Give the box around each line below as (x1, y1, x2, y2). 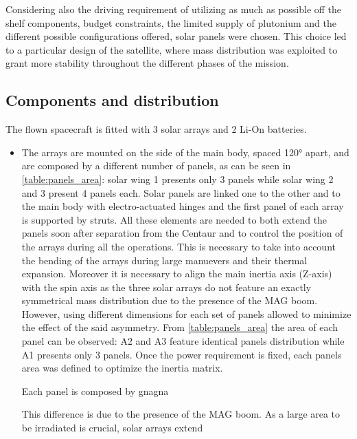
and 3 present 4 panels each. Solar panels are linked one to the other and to (21, 185, 341, 200)
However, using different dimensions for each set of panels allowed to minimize (21, 306, 352, 321)
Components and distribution (5, 89, 219, 111)
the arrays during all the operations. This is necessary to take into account (21, 239, 336, 253)
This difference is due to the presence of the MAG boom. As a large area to (21, 407, 341, 421)
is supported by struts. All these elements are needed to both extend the (21, 212, 327, 226)
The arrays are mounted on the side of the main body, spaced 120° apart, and (21, 144, 349, 159)
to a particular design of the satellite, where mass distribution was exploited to (5, 42, 338, 56)
